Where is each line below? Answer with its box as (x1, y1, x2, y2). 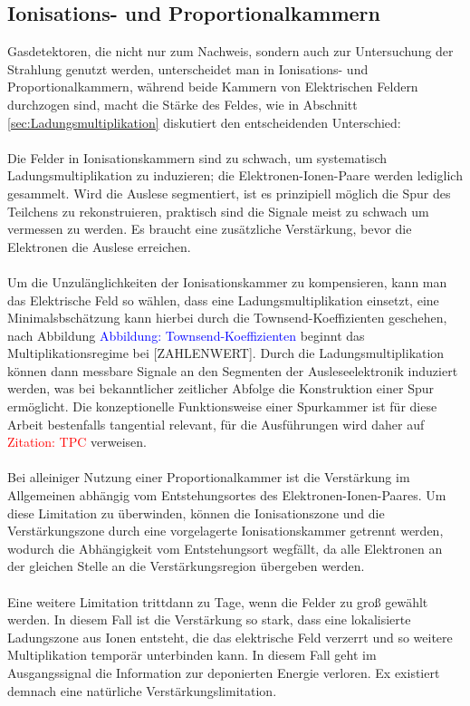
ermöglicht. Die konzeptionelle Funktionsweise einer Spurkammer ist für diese (7, 397, 437, 416)
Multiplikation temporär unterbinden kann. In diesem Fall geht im (7, 645, 377, 664)
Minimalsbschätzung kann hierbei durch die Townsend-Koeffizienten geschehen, (7, 308, 447, 327)
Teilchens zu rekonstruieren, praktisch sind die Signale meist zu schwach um (7, 201, 429, 220)
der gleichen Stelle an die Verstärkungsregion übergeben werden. (7, 556, 365, 575)
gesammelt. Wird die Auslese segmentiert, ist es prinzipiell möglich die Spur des (7, 183, 451, 202)
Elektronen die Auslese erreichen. (7, 237, 191, 256)
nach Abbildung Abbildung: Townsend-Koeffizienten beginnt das (7, 325, 365, 344)
